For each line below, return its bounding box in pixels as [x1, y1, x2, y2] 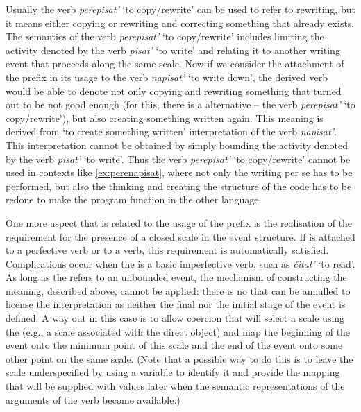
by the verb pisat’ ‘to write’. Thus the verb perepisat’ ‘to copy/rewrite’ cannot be [6, 151, 351, 166]
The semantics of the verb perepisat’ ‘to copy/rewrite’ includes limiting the [6, 29, 324, 44]
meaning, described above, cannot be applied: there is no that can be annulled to [6, 283, 351, 298]
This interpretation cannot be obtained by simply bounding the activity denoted [6, 137, 349, 152]
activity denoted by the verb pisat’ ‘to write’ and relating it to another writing [6, 42, 340, 57]
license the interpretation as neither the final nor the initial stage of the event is [6, 297, 346, 311]
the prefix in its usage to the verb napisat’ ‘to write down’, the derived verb [6, 69, 328, 84]
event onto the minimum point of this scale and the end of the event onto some [6, 338, 343, 352]
